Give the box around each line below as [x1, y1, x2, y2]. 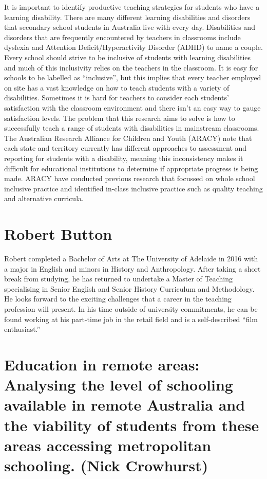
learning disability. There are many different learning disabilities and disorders [4, 11, 251, 22]
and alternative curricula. [4, 193, 84, 204]
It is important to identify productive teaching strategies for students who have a [4, 2, 260, 12]
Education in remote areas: [4, 353, 200, 375]
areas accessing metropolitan [4, 434, 212, 455]
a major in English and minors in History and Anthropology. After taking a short [4, 263, 261, 274]
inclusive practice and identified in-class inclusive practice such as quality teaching [4, 183, 263, 193]
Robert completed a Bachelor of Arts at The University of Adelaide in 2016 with [4, 253, 258, 263]
